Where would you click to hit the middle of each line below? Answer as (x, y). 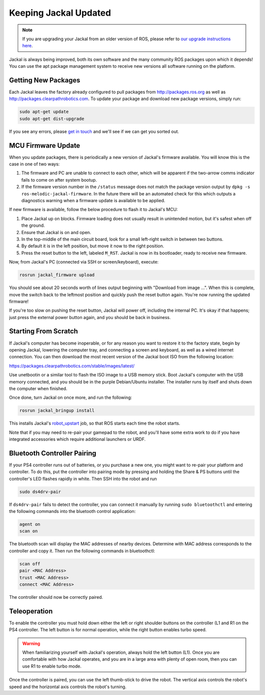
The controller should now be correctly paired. (56, 597)
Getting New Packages (45, 80)
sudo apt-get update (44, 112)
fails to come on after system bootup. (59, 180)
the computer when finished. (38, 388)
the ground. (33, 225)
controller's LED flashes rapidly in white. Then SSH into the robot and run (83, 479)
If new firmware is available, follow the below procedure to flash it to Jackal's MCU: (93, 210)
